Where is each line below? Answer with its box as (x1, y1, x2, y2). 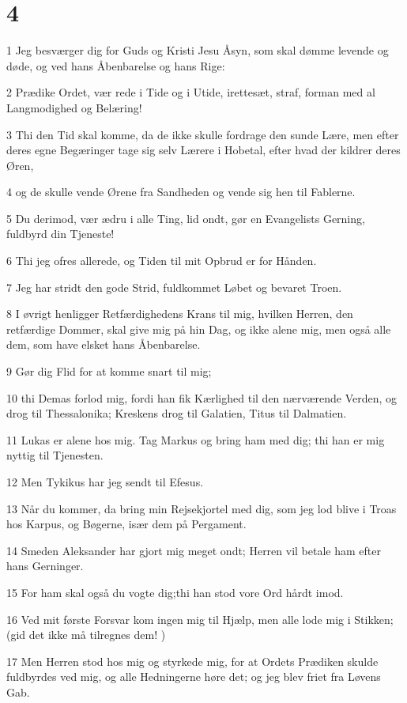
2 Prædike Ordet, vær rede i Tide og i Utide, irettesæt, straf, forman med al (6, 84, 375, 100)
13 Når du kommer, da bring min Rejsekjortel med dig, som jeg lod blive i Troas (6, 500, 397, 516)
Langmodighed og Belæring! (6, 99, 142, 115)
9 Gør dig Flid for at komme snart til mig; (6, 363, 212, 380)
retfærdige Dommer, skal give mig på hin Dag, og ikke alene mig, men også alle (6, 320, 391, 337)
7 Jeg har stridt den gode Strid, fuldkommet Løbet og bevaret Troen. (6, 278, 342, 295)
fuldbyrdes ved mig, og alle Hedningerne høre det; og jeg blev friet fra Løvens (6, 668, 381, 685)
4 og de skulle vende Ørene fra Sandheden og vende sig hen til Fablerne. (6, 183, 356, 200)
